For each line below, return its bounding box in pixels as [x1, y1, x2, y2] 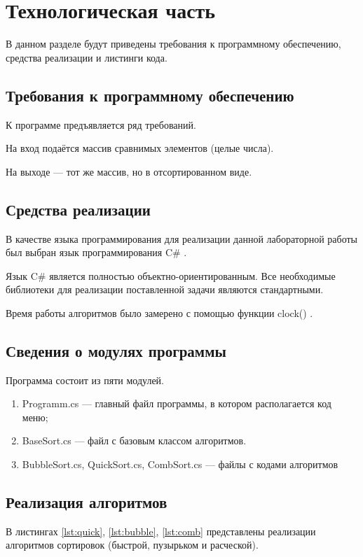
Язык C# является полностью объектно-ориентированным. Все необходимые [6, 268, 336, 283]
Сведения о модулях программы [6, 339, 226, 361]
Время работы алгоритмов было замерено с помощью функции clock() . [6, 305, 313, 320]
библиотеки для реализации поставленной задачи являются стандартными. [6, 282, 324, 297]
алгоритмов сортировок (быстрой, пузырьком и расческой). [6, 537, 259, 552]
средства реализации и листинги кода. [6, 50, 167, 64]
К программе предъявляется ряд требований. [6, 117, 196, 132]
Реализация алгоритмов [6, 491, 167, 513]
